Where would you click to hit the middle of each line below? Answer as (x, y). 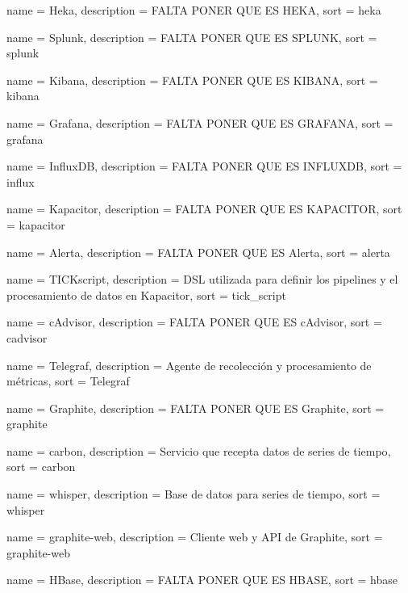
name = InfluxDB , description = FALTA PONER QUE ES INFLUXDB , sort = (204, 166)
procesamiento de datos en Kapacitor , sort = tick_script (146, 294)
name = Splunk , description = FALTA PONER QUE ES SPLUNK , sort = (192, 37)
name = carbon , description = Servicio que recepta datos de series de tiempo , (199, 450)
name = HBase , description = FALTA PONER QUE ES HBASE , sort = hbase (202, 580)
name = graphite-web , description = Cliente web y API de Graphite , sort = (195, 537)
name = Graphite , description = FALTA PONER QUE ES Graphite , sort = (196, 408)
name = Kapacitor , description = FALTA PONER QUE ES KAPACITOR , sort (204, 209)
